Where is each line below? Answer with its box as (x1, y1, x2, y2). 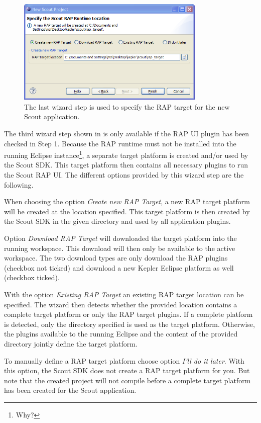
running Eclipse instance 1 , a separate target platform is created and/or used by (4, 148, 248, 160)
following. (4, 179, 34, 190)
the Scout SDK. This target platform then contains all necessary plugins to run (4, 159, 248, 170)
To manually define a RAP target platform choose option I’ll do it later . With (4, 355, 244, 366)
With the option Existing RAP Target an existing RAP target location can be (4, 289, 244, 299)
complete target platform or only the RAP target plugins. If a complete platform (4, 309, 253, 319)
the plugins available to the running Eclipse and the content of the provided (4, 328, 238, 339)
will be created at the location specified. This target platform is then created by (4, 206, 250, 216)
